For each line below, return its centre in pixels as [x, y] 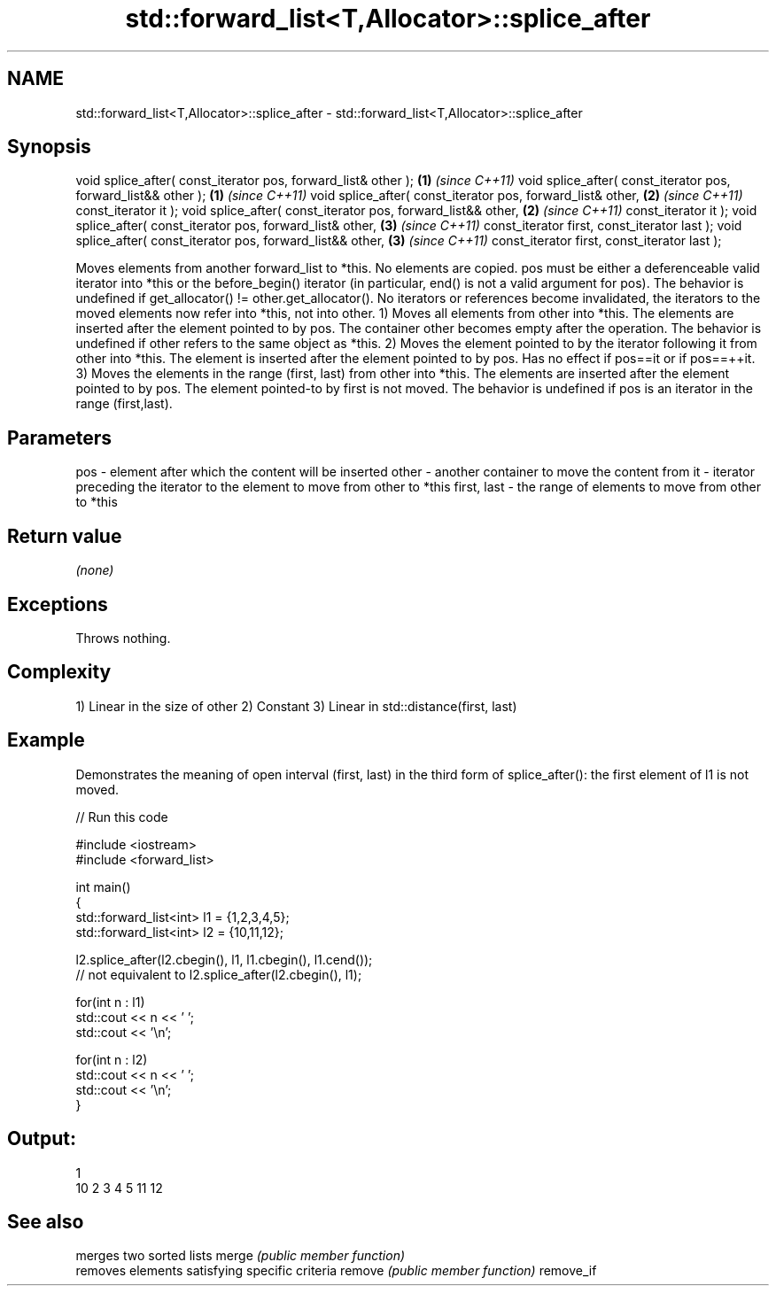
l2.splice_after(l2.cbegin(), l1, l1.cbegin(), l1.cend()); [224, 959]
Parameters [59, 437]
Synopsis [49, 147]
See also [46, 1221]
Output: [42, 1139]
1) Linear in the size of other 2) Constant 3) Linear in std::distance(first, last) [296, 706]
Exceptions [58, 604]
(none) [95, 570]
